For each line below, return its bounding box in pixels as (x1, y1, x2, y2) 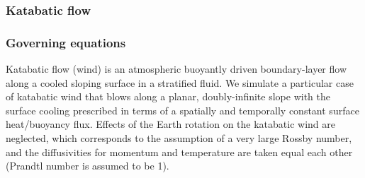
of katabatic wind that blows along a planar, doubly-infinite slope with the (6, 89, 330, 104)
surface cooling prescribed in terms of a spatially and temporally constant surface (6, 102, 359, 117)
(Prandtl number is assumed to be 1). (6, 158, 169, 173)
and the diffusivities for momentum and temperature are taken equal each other (6, 144, 353, 159)
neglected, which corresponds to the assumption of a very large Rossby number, (6, 131, 352, 146)
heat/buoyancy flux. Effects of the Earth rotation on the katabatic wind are (6, 117, 335, 131)
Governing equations (6, 33, 126, 51)
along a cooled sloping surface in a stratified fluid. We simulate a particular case (6, 75, 354, 90)
